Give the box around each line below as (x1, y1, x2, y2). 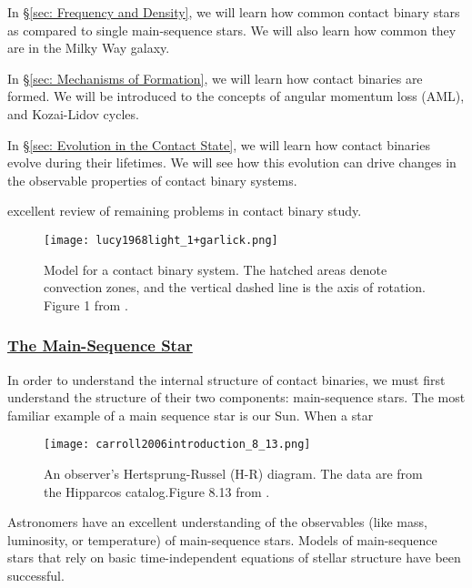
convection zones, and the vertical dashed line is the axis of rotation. (44, 278, 426, 297)
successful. (7, 566, 65, 584)
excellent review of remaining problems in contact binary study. (7, 201, 362, 220)
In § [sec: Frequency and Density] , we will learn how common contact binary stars (7, 3, 460, 21)
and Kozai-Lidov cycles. (7, 104, 139, 123)
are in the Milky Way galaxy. (7, 38, 170, 57)
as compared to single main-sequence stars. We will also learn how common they (7, 20, 457, 39)
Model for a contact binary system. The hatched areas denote (44, 259, 387, 279)
